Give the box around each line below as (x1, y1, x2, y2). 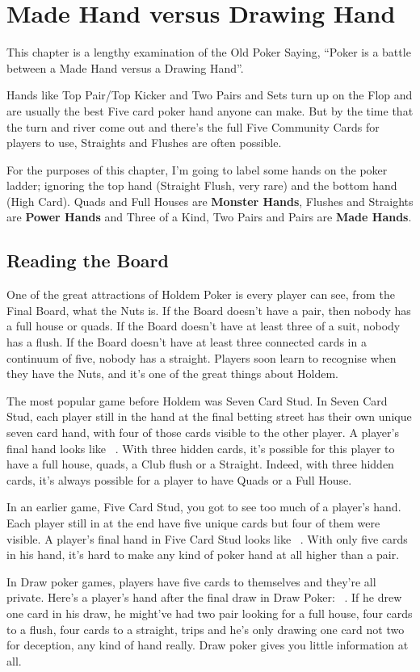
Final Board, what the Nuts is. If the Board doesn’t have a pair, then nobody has (6, 301, 411, 318)
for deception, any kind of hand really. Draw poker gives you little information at (6, 636, 409, 653)
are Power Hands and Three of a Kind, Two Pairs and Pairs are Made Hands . (6, 208, 412, 225)
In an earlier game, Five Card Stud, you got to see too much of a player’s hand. (6, 498, 401, 515)
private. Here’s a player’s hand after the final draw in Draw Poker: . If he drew (6, 589, 402, 606)
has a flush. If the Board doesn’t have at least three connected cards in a (6, 334, 367, 351)
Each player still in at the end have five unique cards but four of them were (6, 514, 380, 531)
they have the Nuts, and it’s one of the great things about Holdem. (6, 365, 338, 382)
